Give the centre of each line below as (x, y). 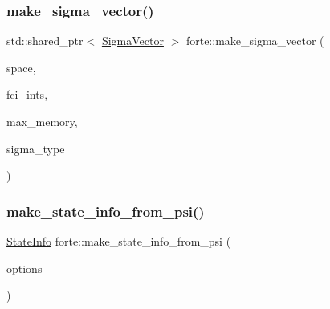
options (24, 268)
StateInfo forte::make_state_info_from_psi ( (119, 241)
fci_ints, (27, 94)
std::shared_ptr (45, 41)
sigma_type (36, 148)
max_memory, (42, 121)
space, (21, 67)
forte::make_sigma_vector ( (255, 41)
